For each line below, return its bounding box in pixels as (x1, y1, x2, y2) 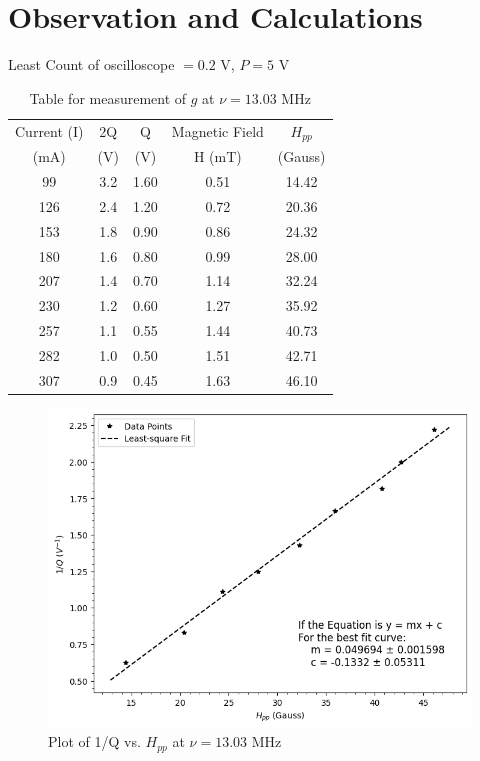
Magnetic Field (171, 120, 264, 141)
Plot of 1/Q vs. (48, 731, 141, 752)
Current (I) (15, 120, 84, 141)
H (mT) (193, 146, 242, 167)
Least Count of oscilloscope (8, 54, 175, 75)
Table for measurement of (29, 87, 187, 108)
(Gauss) (277, 146, 326, 167)
